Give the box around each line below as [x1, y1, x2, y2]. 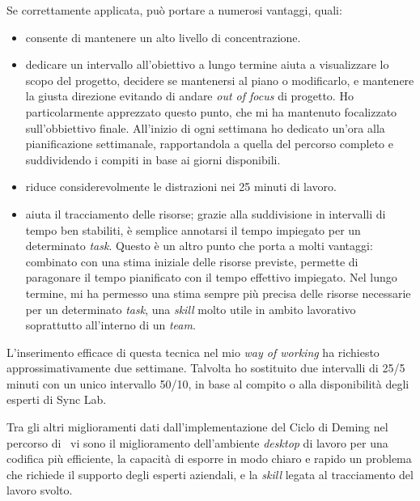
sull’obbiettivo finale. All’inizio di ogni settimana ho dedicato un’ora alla [25, 119, 385, 136]
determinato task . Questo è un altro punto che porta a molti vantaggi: [25, 237, 373, 254]
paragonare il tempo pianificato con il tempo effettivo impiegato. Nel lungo [25, 269, 397, 286]
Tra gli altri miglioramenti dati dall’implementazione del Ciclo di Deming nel [6, 418, 388, 435]
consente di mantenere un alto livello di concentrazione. [25, 28, 301, 45]
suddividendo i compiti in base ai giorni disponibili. [25, 151, 281, 168]
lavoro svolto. [6, 482, 73, 499]
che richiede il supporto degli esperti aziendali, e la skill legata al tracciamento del [6, 465, 414, 482]
